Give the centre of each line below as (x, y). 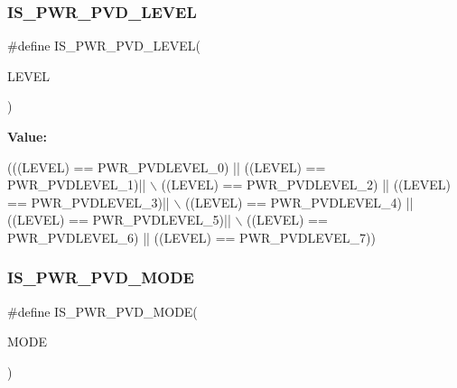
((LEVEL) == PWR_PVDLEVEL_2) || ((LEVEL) (306, 185)
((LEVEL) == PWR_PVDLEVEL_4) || (299, 202)
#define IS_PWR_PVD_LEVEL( (104, 46)
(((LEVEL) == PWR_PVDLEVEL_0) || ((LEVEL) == (167, 166)
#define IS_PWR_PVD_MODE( (103, 311)
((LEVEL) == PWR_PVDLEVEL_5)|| (119, 220)
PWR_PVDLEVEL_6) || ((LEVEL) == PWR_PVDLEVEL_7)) (192, 237)
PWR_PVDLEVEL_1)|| (77, 185)
